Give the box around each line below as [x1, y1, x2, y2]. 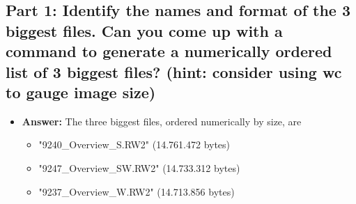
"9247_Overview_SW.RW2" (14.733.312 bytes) [38, 160, 240, 175]
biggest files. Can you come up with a [6, 19, 283, 41]
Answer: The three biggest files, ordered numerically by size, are [22, 113, 302, 128]
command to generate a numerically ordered [6, 40, 332, 62]
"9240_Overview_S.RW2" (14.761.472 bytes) [38, 137, 231, 152]
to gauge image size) [6, 81, 156, 102]
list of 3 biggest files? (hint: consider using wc [6, 61, 342, 82]
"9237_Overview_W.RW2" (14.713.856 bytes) [38, 184, 235, 198]
